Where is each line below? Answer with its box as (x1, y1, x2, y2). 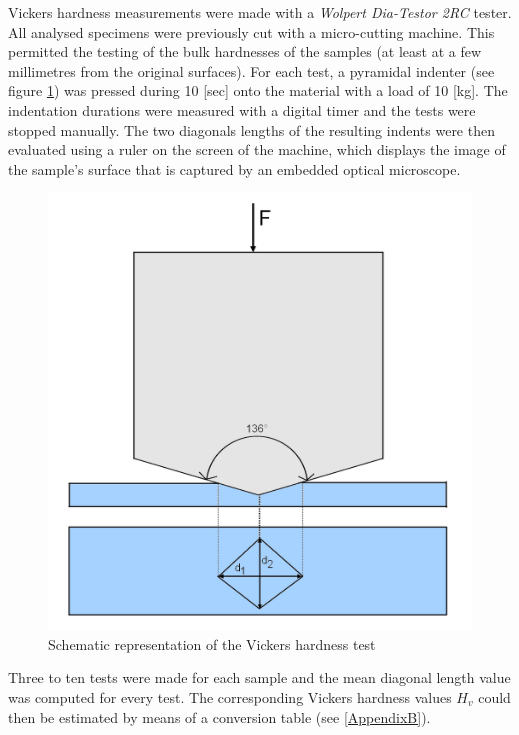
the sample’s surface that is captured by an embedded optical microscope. (8, 158, 461, 179)
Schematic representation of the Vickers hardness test (48, 633, 376, 654)
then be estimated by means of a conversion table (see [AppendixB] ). (8, 706, 431, 727)
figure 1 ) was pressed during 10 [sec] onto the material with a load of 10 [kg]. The (8, 80, 508, 101)
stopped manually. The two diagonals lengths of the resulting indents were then (8, 119, 495, 140)
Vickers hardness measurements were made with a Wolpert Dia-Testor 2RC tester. (8, 2, 512, 22)
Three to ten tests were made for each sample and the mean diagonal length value (8, 667, 511, 688)
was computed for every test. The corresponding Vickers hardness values (8, 686, 452, 707)
